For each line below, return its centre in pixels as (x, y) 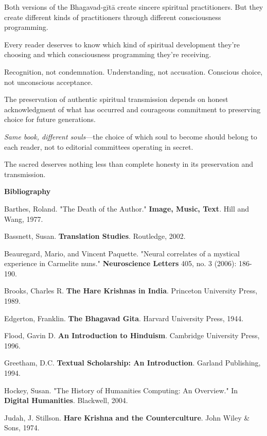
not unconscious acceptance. (49, 82)
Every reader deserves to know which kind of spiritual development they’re (122, 44)
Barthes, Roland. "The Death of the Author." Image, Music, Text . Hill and (127, 208)
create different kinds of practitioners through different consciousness (113, 17)
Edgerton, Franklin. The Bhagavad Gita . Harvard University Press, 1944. (124, 318)
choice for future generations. (50, 119)
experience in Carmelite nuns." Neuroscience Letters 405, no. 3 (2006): (120, 263)
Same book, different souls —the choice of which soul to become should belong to (131, 136)
